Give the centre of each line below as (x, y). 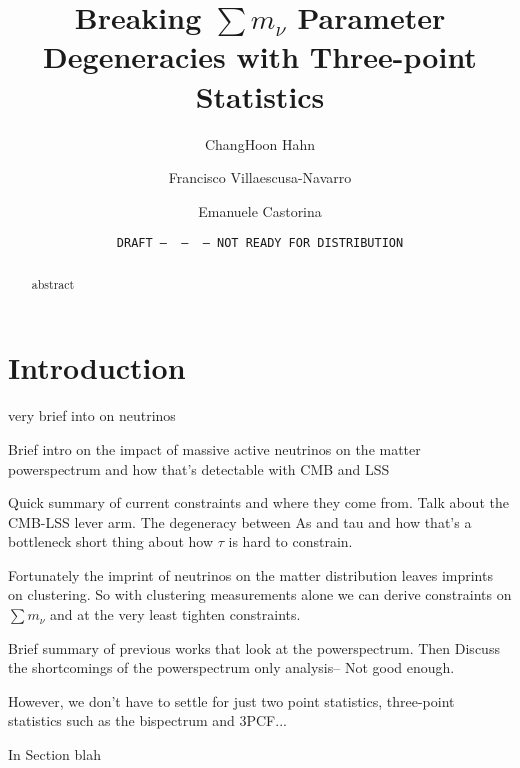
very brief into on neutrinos (92, 415)
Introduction (97, 367)
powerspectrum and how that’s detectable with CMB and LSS (199, 468)
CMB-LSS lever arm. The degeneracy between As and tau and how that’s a (240, 521)
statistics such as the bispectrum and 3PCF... (147, 720)
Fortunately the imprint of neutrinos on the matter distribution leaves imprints (250, 574)
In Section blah (54, 754)
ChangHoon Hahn (260, 143)
